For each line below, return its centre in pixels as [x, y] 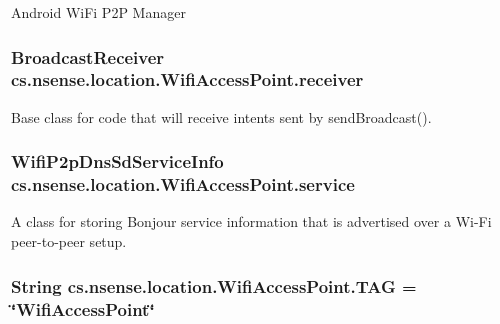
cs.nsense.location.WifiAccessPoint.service [183, 184]
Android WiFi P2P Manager [98, 12]
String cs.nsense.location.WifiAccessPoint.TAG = [214, 285]
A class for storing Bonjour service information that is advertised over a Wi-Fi [251, 221]
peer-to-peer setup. [69, 241]
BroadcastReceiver [88, 56]
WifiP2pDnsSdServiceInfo [117, 161]
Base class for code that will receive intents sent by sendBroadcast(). [221, 116]
